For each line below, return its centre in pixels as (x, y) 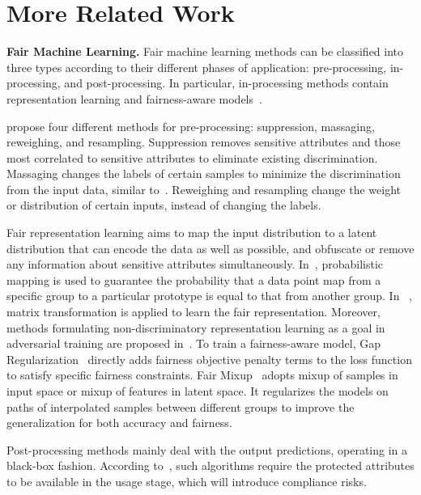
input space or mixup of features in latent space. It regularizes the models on (198, 391)
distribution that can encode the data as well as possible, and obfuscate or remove (210, 248)
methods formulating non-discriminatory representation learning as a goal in (196, 327)
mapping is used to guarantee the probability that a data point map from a (194, 279)
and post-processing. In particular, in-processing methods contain (226, 83)
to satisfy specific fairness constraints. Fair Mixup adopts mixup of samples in (202, 375)
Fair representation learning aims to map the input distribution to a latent (192, 233)
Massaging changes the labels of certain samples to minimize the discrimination (204, 173)
